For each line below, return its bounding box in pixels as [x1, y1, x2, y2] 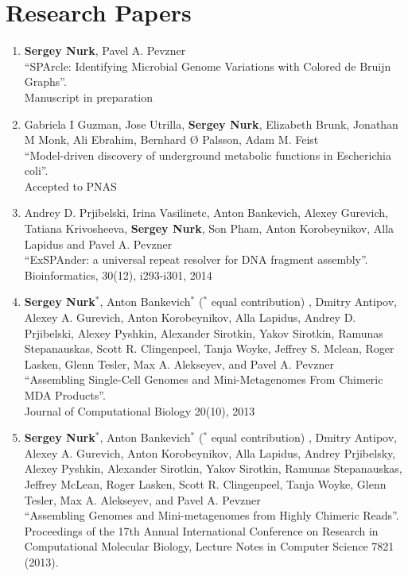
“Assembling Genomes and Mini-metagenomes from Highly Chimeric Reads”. [24, 507, 399, 524]
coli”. [24, 162, 49, 179]
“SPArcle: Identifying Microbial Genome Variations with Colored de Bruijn [24, 57, 391, 74]
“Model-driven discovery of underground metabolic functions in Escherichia [24, 146, 391, 163]
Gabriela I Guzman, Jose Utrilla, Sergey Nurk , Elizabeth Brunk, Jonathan [24, 115, 398, 132]
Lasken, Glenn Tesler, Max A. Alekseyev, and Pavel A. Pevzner [24, 355, 334, 372]
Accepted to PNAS [24, 177, 117, 194]
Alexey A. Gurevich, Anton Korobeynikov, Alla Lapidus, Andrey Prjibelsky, [24, 444, 396, 461]
